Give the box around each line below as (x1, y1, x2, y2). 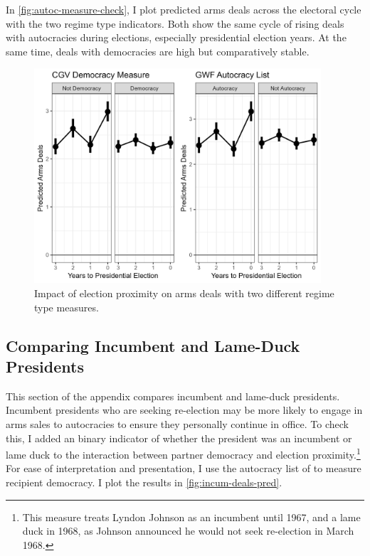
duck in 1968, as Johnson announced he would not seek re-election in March (22, 523, 354, 538)
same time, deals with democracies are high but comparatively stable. (6, 43, 310, 58)
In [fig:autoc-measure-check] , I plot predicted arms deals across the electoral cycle (6, 2, 361, 16)
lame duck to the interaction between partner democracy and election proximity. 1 (6, 445, 361, 461)
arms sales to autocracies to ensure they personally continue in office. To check (6, 417, 349, 432)
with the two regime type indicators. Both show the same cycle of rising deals (6, 16, 344, 31)
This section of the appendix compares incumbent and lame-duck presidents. (6, 388, 340, 403)
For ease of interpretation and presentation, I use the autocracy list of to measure (6, 461, 361, 476)
